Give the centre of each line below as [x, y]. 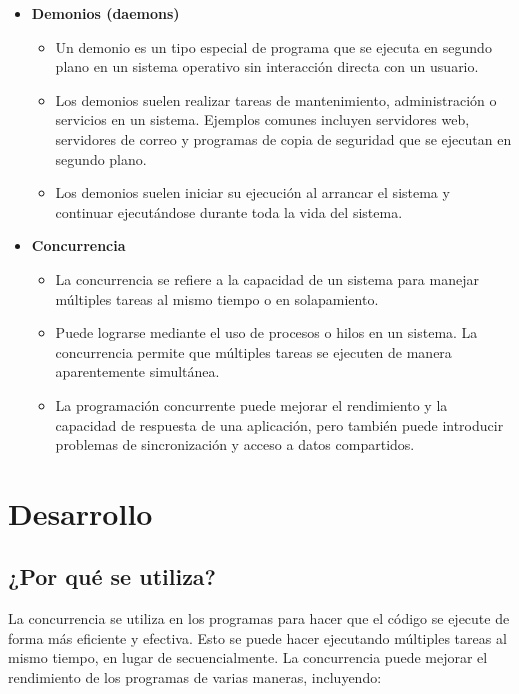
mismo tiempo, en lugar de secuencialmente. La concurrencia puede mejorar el [248, 657]
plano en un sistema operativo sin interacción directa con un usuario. [267, 66]
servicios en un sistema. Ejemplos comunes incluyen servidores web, [262, 119]
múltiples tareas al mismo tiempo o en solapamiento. [217, 298]
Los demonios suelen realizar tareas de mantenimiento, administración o [276, 99]
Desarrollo [80, 512]
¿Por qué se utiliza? [112, 576]
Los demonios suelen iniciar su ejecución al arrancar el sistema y [252, 192]
